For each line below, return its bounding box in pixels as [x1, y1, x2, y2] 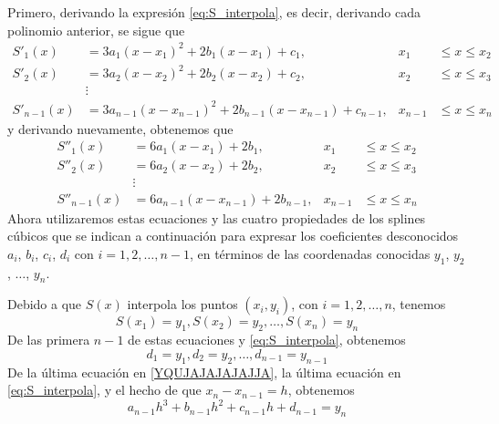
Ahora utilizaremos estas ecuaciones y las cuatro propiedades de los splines [7, 208, 426, 227]
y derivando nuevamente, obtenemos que [7, 119, 234, 138]
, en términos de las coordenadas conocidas [189, 243, 431, 263]
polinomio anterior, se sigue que [7, 20, 185, 39]
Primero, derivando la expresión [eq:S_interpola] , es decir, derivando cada [7, 3, 421, 21]
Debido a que [7, 295, 82, 314]
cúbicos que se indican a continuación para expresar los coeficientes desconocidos [7, 226, 459, 245]
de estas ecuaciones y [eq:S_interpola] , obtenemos [128, 330, 406, 349]
